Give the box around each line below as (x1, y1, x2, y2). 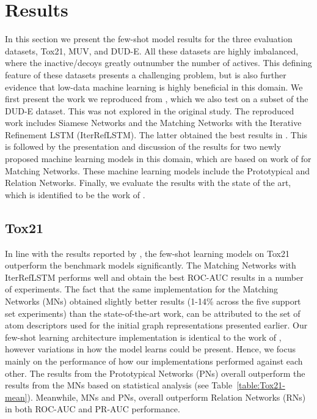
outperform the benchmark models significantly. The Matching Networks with (5, 259, 296, 272)
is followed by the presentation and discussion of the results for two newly (5, 140, 282, 153)
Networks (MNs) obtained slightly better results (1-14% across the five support (5, 295, 301, 308)
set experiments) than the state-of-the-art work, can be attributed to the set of (5, 306, 301, 319)
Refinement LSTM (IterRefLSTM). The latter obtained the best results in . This (5, 128, 308, 141)
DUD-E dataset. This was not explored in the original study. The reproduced (5, 104, 294, 117)
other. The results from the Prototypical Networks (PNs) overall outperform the (5, 366, 305, 379)
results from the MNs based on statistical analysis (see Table (5, 379, 233, 391)
